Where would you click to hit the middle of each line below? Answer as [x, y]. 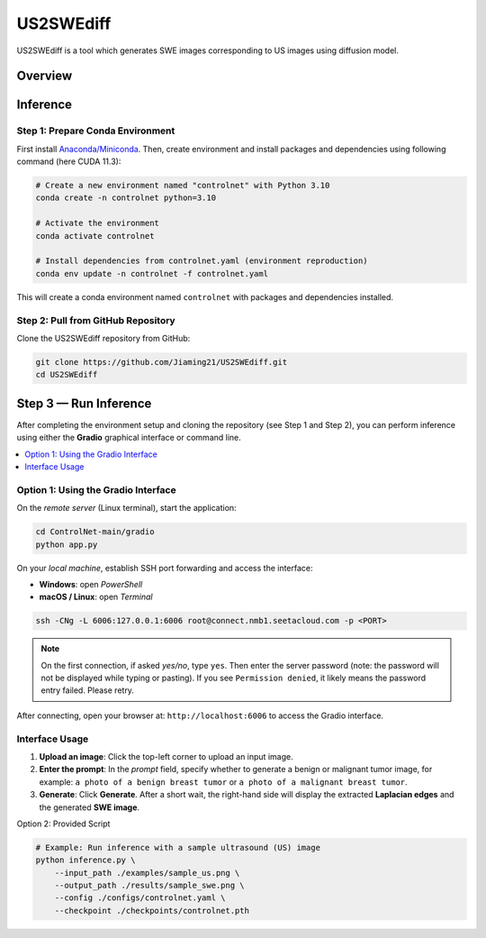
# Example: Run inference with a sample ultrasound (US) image [178, 847]
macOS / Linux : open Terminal [96, 597]
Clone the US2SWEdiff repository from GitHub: [103, 338]
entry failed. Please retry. [88, 690]
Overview [45, 76]
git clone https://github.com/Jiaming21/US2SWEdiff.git [162, 362]
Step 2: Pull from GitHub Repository [96, 320]
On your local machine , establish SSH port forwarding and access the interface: [165, 568]
